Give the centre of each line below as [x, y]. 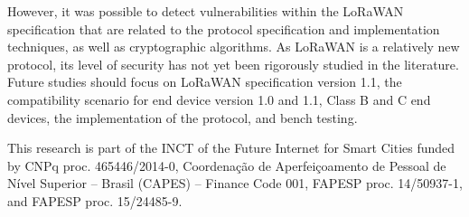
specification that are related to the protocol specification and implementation [224, 28]
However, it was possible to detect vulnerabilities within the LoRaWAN [206, 11]
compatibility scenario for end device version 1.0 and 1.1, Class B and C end [219, 99]
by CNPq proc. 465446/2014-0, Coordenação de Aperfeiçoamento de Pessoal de [227, 165]
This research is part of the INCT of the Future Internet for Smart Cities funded [231, 148]
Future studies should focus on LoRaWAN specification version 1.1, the [205, 82]
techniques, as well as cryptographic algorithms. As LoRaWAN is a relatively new [234, 47]
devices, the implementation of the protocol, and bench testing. [183, 117]
